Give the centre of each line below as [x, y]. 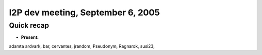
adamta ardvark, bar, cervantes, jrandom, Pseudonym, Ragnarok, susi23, [82, 46]
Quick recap [29, 25]
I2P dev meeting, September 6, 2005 [84, 12]
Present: [30, 37]
